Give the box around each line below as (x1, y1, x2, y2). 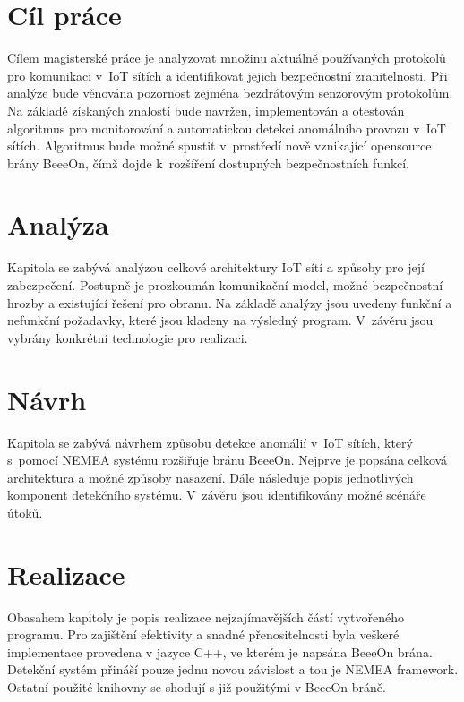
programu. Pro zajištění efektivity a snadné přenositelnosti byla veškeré (7, 625, 400, 644)
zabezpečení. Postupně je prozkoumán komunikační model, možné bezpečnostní (7, 276, 443, 294)
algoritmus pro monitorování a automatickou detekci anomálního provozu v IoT (7, 118, 446, 137)
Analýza (7, 206, 109, 243)
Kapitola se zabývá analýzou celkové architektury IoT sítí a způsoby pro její (7, 258, 425, 277)
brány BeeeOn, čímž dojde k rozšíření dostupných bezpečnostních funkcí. (7, 153, 409, 172)
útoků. (7, 502, 43, 521)
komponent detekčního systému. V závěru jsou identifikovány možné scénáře (7, 485, 426, 504)
